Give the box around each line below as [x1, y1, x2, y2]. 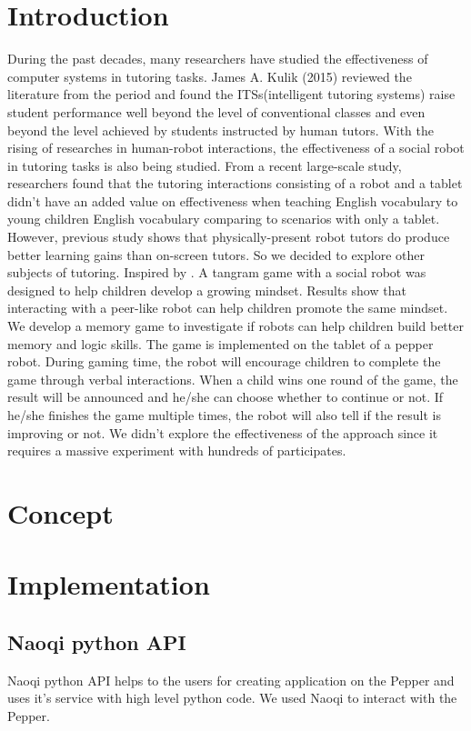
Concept [7, 494, 114, 531]
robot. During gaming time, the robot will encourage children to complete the [7, 352, 441, 371]
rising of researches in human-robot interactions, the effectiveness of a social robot [7, 138, 465, 157]
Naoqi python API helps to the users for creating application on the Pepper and [7, 670, 455, 689]
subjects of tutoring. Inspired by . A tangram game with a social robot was [7, 263, 426, 282]
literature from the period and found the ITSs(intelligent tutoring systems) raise [7, 85, 456, 104]
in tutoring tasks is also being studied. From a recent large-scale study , [7, 155, 402, 175]
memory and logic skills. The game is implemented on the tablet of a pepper [7, 334, 434, 353]
